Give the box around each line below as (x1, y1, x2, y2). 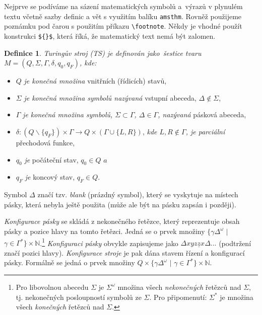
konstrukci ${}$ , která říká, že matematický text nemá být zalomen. (4, 30, 216, 41)
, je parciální (185, 126, 225, 136)
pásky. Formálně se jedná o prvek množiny (4, 257, 135, 268)
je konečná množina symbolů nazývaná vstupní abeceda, (24, 92, 196, 103)
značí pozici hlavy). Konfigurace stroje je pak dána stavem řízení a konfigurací (4, 247, 245, 258)
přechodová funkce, (16, 137, 75, 147)
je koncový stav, (25, 172, 75, 182)
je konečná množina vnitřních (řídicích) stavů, (24, 75, 167, 86)
